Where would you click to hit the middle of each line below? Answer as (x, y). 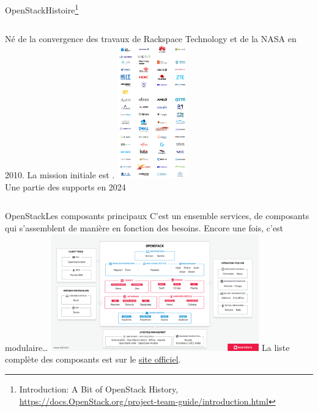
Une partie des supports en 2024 (65, 186)
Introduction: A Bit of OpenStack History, (99, 389)
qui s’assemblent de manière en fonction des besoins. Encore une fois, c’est (144, 227)
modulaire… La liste (147, 347)
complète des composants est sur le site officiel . (93, 359)
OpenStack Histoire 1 (42, 9)
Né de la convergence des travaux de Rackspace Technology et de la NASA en (151, 39)
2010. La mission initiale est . (60, 175)
